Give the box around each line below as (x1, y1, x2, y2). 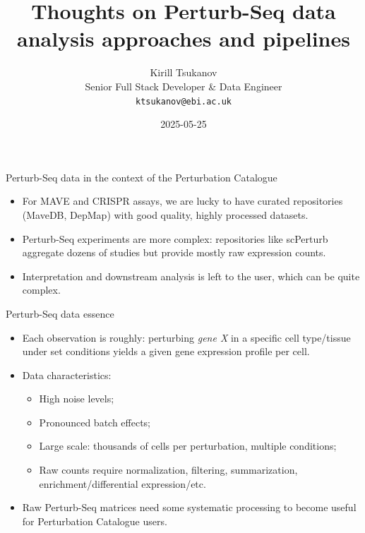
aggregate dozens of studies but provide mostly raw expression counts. (22, 245, 326, 260)
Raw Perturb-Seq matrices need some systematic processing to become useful (22, 500, 357, 515)
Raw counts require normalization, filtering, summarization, (39, 462, 298, 477)
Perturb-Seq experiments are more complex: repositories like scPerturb (22, 231, 328, 246)
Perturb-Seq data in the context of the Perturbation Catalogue (6, 169, 277, 184)
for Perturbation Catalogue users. (22, 513, 167, 528)
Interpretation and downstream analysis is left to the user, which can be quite (22, 268, 360, 283)
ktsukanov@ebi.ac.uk (135, 96, 232, 107)
